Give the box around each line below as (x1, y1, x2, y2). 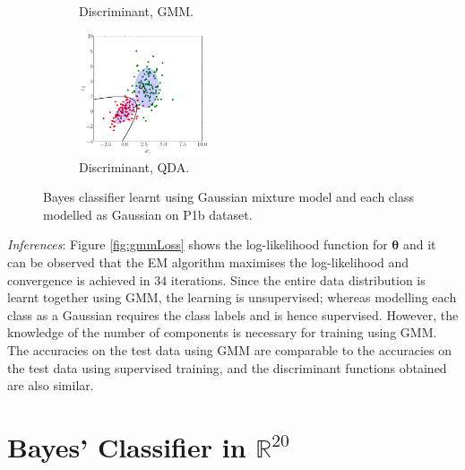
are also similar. (7, 376, 94, 395)
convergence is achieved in (7, 270, 151, 289)
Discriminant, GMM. (79, 2, 194, 20)
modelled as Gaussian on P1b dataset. (43, 205, 253, 223)
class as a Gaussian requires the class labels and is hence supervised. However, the (7, 305, 459, 324)
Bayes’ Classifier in (7, 428, 246, 465)
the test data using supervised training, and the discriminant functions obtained (7, 358, 447, 377)
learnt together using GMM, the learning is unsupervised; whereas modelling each (7, 288, 457, 307)
